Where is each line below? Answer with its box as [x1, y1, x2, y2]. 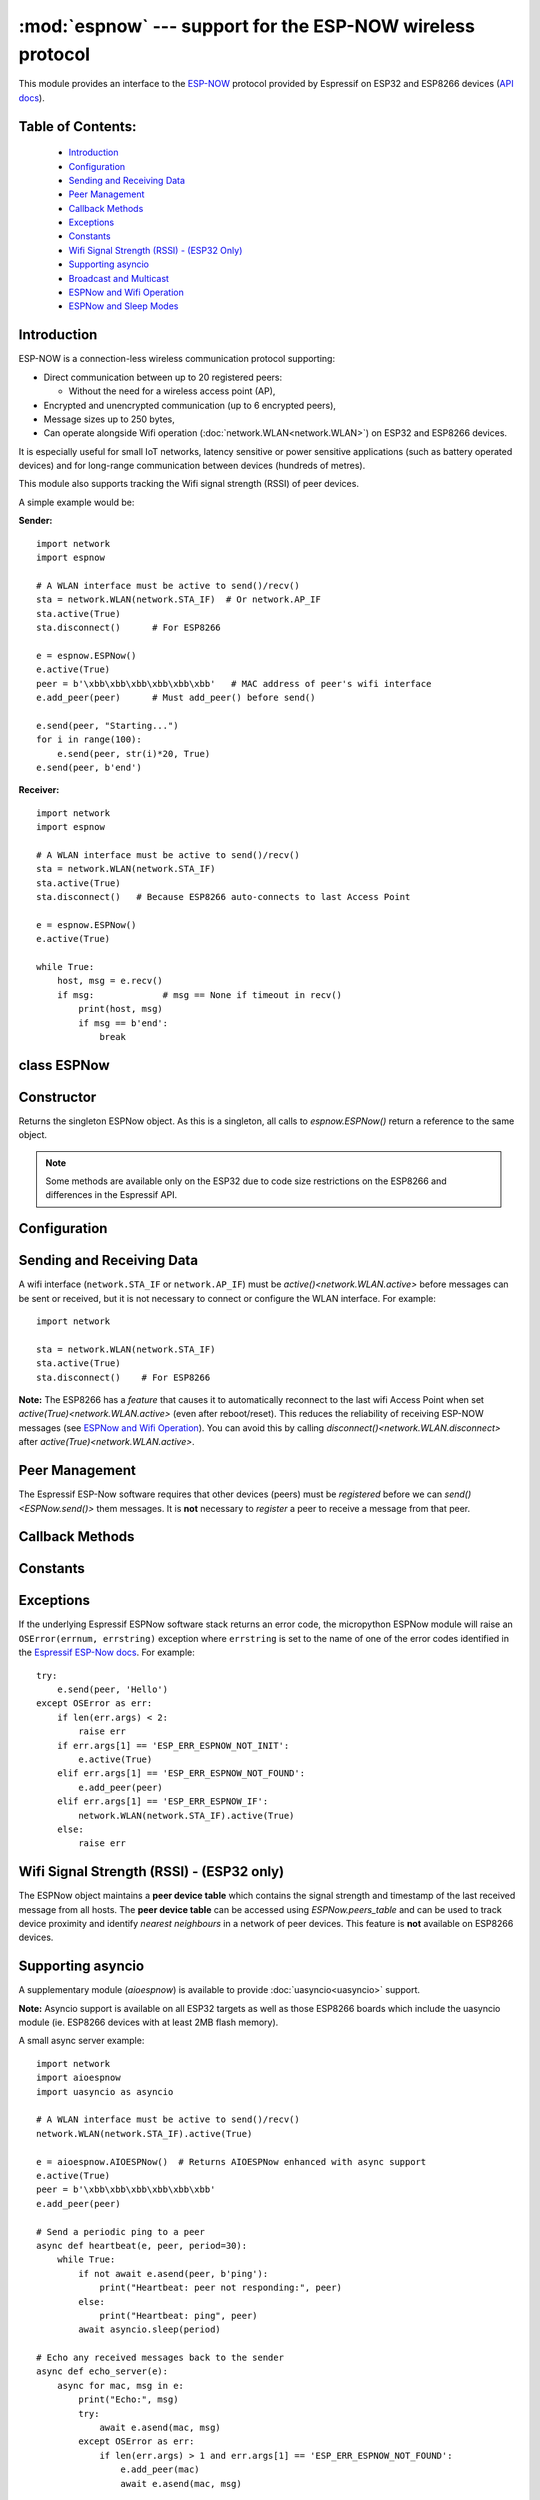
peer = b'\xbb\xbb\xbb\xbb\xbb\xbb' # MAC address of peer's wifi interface [36, 678, 432, 689]
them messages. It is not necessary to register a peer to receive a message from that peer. [96, 1502, 471, 1514]
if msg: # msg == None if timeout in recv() [56, 989, 342, 1000]
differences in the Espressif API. [45, 1189, 178, 1201]
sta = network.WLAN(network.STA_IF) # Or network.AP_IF [36, 594, 322, 605]
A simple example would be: [18, 496, 135, 508]
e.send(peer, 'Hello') [56, 1684, 169, 1695]
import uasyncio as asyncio [36, 2086, 174, 2097]
